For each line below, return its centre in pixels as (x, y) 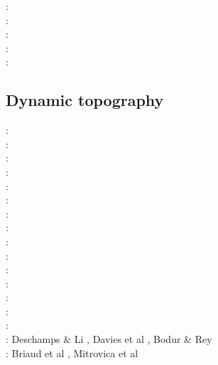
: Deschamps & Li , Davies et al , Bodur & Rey (109, 339)
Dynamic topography (85, 100)
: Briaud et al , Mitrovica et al (72, 353)
